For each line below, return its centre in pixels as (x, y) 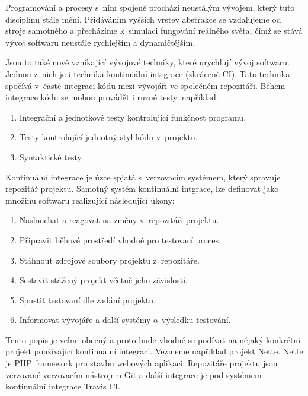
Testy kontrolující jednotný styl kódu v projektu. (108, 137)
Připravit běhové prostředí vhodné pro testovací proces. (120, 240)
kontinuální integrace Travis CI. (63, 386)
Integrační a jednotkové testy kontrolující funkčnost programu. (133, 117)
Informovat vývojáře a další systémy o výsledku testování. (125, 320)
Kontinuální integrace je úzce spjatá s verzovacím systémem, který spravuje (143, 177)
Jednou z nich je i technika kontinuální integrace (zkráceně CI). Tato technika (148, 73)
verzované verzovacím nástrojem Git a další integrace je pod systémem (134, 374)
